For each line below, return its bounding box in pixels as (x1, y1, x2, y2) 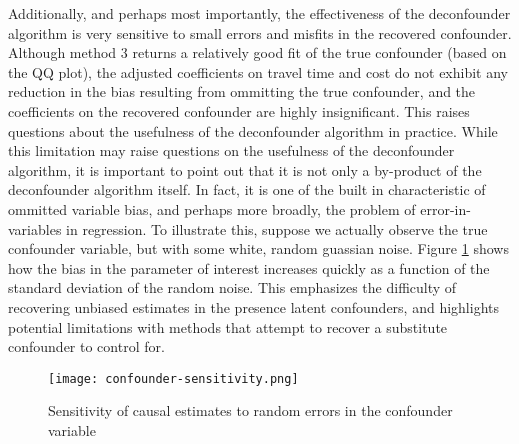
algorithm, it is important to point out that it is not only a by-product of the (8, 159, 482, 180)
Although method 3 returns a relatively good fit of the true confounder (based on (8, 42, 507, 63)
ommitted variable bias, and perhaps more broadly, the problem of (8, 198, 416, 219)
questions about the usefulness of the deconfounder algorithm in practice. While (8, 120, 498, 141)
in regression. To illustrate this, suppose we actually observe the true (66, 218, 488, 239)
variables (8, 218, 62, 239)
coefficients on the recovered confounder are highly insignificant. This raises (8, 100, 470, 121)
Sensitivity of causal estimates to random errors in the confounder (48, 400, 453, 421)
